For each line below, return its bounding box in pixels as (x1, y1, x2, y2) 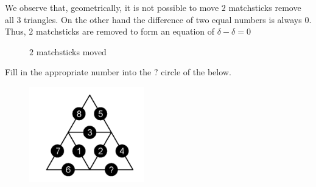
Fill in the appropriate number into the (5, 66, 152, 78)
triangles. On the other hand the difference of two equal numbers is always (24, 13, 302, 25)
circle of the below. (161, 66, 231, 78)
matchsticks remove (228, 1, 301, 13)
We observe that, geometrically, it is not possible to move (5, 1, 219, 13)
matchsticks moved (36, 45, 107, 58)
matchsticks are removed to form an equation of (36, 25, 215, 38)
